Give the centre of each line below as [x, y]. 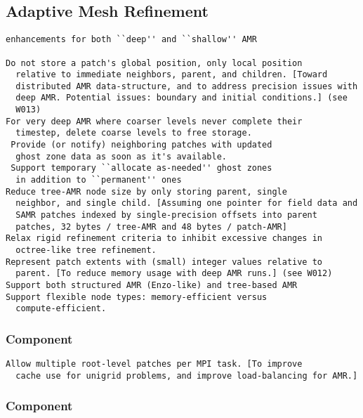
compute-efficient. [61, 309]
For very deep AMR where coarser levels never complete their [154, 121]
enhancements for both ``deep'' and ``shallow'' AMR [131, 40]
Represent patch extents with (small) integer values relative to [164, 262]
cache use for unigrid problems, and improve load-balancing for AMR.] [187, 375]
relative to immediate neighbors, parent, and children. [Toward [172, 75]
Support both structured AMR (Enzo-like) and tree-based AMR [152, 285]
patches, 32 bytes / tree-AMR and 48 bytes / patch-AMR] [151, 227]
